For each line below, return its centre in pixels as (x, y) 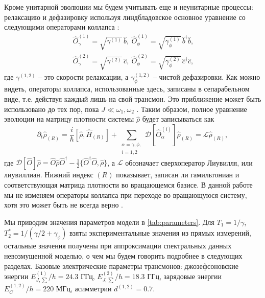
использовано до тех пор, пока (52, 109)
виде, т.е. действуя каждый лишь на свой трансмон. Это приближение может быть (133, 99)
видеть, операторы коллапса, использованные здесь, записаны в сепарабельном (127, 89)
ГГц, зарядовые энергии (185, 276)
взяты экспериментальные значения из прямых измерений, (160, 233)
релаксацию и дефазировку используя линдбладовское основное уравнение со (125, 17)
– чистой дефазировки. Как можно (207, 76)
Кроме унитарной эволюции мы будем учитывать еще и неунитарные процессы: (129, 7)
